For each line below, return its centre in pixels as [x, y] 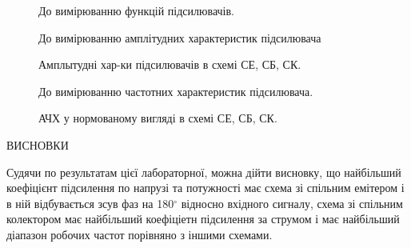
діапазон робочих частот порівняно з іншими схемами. [140, 234]
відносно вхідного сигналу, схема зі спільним [292, 203]
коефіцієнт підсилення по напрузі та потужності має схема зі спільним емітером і [205, 188]
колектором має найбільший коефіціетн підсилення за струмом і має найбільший [203, 219]
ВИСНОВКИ [38, 144]
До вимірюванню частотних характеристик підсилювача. [176, 91]
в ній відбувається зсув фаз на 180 [90, 203]
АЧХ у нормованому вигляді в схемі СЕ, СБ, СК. [158, 118]
